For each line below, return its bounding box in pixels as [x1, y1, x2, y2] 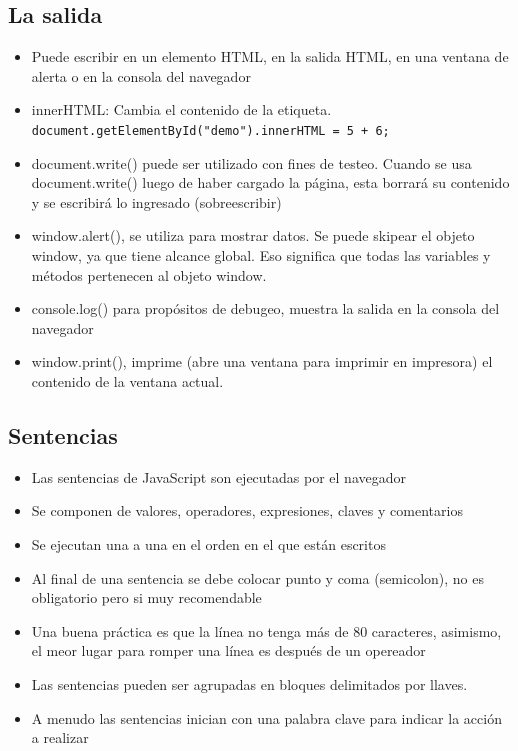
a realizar [31, 727, 89, 748]
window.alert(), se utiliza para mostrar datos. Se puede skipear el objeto [31, 225, 475, 246]
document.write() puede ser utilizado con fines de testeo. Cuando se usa [31, 152, 472, 173]
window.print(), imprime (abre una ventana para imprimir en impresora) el [31, 351, 493, 372]
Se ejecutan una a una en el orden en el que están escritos [31, 533, 386, 554]
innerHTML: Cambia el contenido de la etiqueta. [31, 99, 332, 120]
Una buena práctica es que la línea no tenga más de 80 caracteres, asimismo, [31, 620, 502, 641]
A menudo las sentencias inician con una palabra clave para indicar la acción [31, 707, 502, 728]
